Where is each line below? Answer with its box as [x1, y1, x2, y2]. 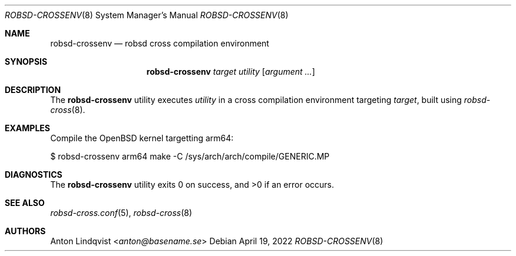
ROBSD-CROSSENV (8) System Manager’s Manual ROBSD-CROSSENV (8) [5, 10, 289, 20]
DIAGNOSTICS [5, 169, 62, 179]
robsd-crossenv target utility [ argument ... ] [146, 67, 315, 77]
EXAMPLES [5, 123, 50, 133]
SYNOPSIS [5, 56, 48, 67]
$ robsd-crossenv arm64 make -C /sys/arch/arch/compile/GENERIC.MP [50, 151, 330, 161]
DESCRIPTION [5, 85, 61, 95]
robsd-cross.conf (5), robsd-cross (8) [50, 208, 193, 218]
